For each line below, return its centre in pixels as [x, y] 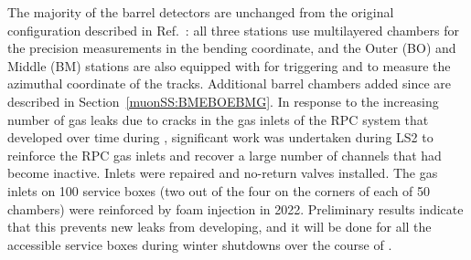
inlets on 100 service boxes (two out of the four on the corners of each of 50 [219, 190]
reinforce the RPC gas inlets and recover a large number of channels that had [225, 155]
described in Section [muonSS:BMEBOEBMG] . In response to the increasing [223, 101]
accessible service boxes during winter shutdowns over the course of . [200, 244]
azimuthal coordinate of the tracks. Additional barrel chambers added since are [230, 83]
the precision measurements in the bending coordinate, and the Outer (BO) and [232, 48]
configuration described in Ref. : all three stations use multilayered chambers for [233, 30]
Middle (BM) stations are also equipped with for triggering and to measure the [229, 65]
